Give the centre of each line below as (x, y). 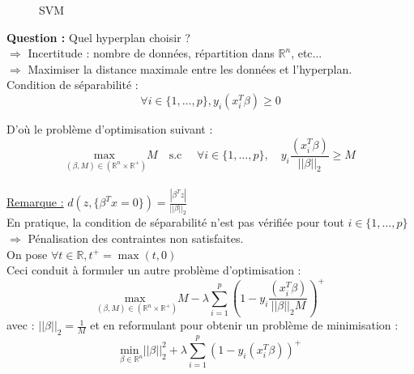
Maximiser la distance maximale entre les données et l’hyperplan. (190, 68)
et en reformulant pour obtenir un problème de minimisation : (244, 325)
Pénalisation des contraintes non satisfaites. (136, 238)
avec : (21, 325)
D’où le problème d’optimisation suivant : (110, 128)
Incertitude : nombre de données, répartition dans (151, 53)
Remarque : (35, 202)
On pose (27, 254)
